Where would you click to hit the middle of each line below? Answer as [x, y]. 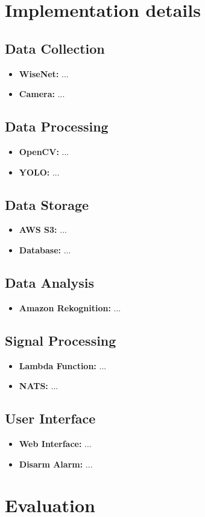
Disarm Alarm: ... [56, 464]
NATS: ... [39, 386]
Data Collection [55, 48]
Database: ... [45, 249]
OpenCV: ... [44, 151]
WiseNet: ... [44, 73]
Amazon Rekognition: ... [70, 307]
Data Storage [47, 204]
